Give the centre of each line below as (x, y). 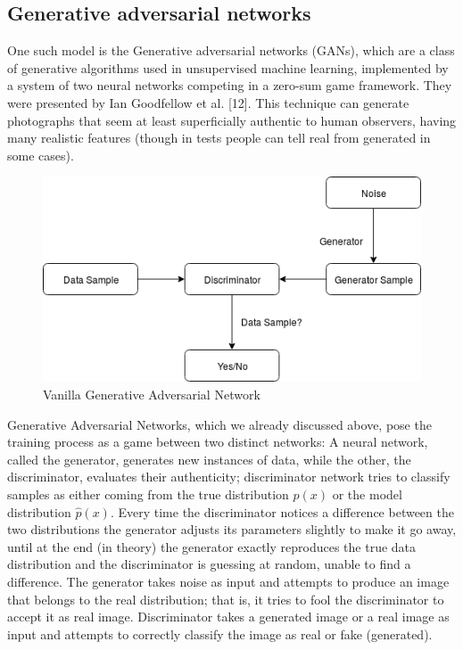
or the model (367, 494)
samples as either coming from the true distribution (148, 494)
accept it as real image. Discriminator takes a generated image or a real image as (228, 617)
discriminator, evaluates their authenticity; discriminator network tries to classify (229, 477)
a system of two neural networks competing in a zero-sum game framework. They (230, 85)
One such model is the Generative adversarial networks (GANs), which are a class (231, 50)
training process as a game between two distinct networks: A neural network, (218, 442)
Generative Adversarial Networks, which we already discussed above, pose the (219, 424)
